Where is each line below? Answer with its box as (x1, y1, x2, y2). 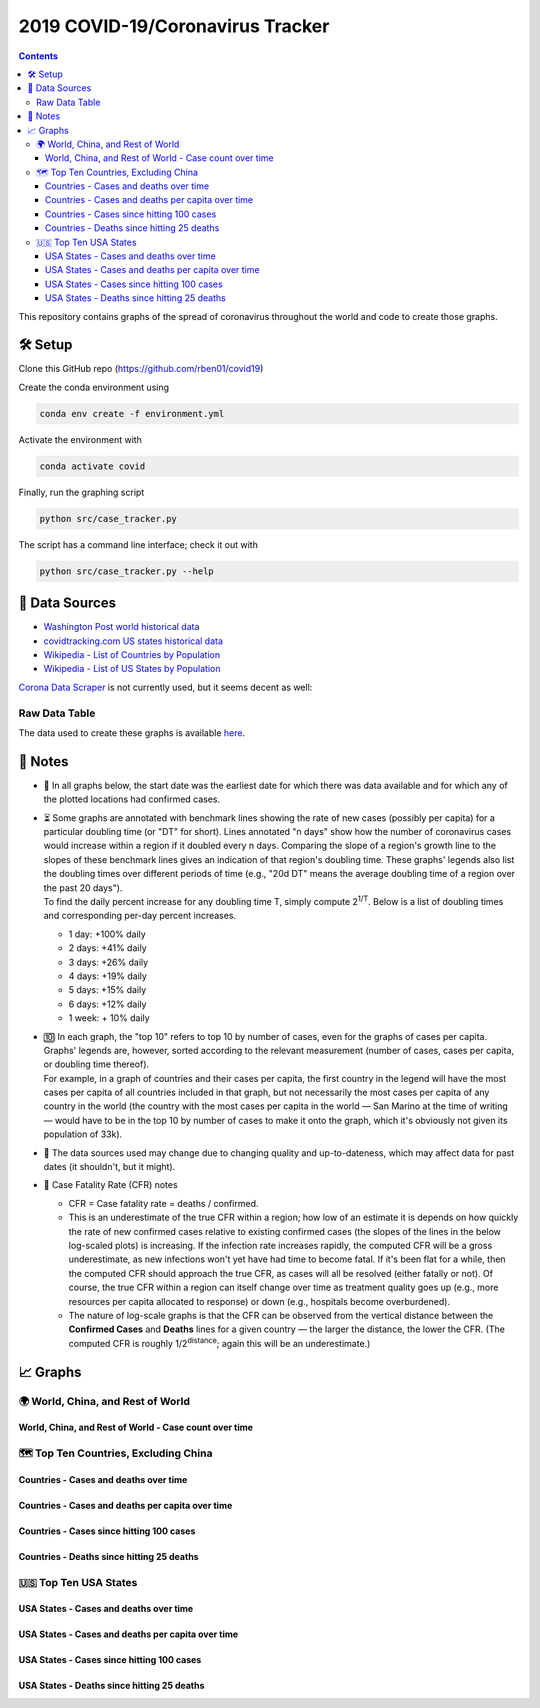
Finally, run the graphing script (18, 486, 145, 498)
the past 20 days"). (43, 881, 123, 894)
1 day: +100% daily (68, 928, 147, 940)
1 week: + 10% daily (68, 1012, 150, 1024)
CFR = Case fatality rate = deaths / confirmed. (68, 1197, 259, 1209)
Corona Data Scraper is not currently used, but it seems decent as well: (18, 681, 313, 693)
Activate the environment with (18, 433, 142, 445)
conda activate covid (39, 460, 146, 472)
